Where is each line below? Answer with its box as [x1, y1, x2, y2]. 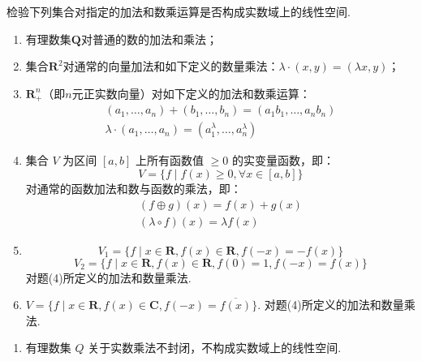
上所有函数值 [135, 152, 204, 169]
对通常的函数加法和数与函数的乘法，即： [25, 179, 242, 196]
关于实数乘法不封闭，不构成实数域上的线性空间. [88, 339, 342, 356]
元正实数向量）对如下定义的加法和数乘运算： [71, 84, 311, 101]
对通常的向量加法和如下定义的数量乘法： [62, 58, 279, 75]
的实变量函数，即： [231, 152, 334, 169]
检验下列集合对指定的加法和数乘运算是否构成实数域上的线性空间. [6, 3, 351, 19]
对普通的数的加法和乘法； [80, 30, 217, 47]
